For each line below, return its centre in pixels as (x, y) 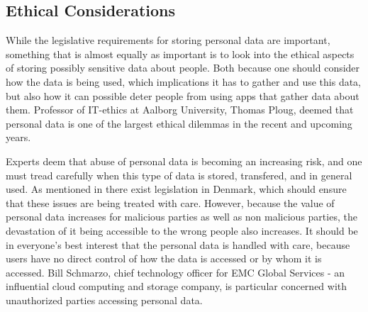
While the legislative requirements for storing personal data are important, (168, 40)
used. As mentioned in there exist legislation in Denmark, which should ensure (176, 189)
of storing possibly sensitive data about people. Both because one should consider (183, 68)
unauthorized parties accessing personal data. (104, 300)
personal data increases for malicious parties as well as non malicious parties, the (182, 217)
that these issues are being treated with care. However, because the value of (170, 202)
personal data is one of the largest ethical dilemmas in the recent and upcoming (179, 123)
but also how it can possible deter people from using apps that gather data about (183, 95)
